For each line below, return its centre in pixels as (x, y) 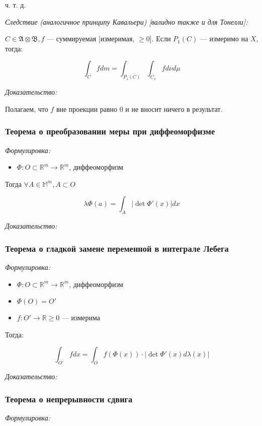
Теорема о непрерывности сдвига (69, 399)
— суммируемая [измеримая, (91, 39)
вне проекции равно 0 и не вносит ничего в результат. (139, 109)
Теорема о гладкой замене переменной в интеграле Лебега (117, 248)
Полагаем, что (27, 109)
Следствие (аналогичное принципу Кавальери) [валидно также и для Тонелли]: (126, 21)
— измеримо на (224, 39)
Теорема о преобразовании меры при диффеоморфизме (110, 131)
